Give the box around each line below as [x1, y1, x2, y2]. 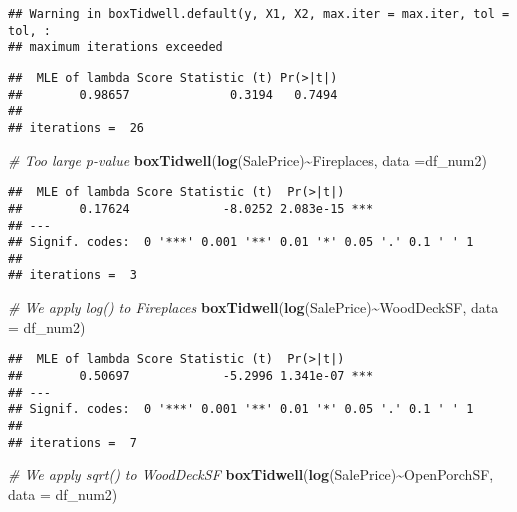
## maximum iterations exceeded [8, 40, 223, 55]
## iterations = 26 [8, 120, 145, 135]
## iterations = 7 [8, 435, 137, 450]
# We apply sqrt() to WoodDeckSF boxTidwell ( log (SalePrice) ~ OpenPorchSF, [8, 464, 494, 485]
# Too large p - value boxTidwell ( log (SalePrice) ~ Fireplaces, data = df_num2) [8, 149, 487, 170]
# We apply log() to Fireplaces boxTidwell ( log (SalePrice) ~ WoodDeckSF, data [8, 297, 499, 318]
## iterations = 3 [8, 268, 137, 283]
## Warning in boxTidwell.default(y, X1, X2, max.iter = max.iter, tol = [8, 7, 510, 21]
